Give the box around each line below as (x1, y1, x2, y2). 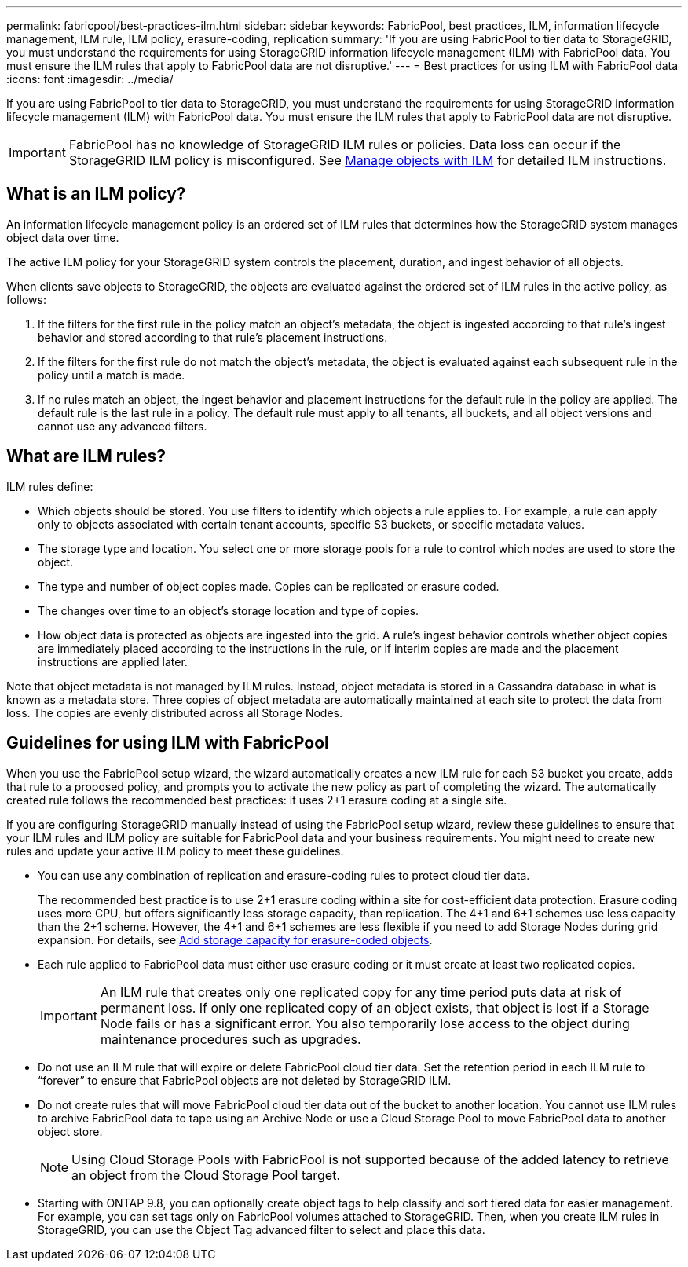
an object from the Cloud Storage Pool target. (71, 1166, 341, 1183)
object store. (38, 1124, 103, 1138)
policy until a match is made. (38, 368, 185, 382)
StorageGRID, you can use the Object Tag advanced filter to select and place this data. (38, 1222, 485, 1236)
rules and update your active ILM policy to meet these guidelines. (6, 844, 344, 858)
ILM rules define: (6, 479, 93, 493)
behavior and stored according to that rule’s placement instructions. (38, 330, 388, 344)
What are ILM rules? (6, 446, 167, 467)
